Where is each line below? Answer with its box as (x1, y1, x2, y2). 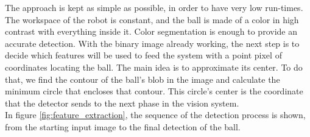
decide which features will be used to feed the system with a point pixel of (5, 49, 282, 61)
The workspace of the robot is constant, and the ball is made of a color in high (5, 13, 299, 26)
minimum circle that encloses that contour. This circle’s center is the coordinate (5, 85, 303, 97)
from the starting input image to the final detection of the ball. (5, 120, 241, 133)
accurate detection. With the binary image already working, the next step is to (5, 37, 300, 49)
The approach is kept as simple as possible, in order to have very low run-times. (5, 1, 303, 13)
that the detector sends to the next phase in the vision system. (5, 96, 239, 109)
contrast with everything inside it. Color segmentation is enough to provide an (5, 25, 297, 38)
